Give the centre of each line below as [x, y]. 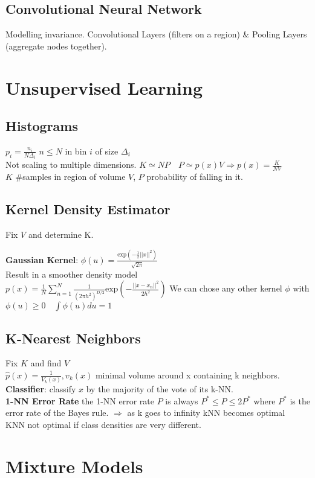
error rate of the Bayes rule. [57, 413]
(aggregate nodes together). [56, 46]
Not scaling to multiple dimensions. [71, 164]
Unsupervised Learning [104, 87]
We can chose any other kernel [226, 288]
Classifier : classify [41, 389]
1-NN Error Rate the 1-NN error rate [80, 400]
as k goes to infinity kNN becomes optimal [206, 413]
